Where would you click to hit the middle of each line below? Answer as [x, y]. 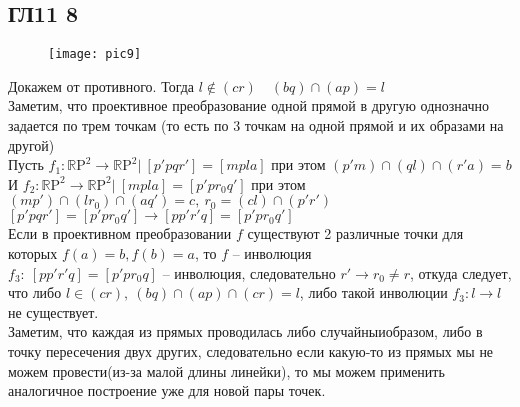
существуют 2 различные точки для [355, 233]
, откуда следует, [460, 272]
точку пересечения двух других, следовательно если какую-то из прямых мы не [251, 350]
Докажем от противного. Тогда [101, 85]
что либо [35, 292]
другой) [31, 144]
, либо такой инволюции [373, 292]
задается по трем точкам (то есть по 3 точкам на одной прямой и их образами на [256, 125]
